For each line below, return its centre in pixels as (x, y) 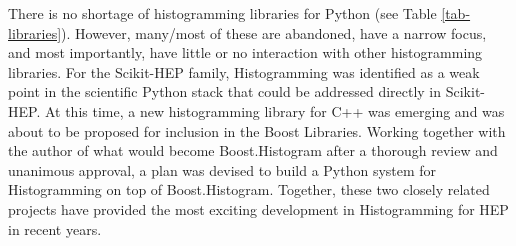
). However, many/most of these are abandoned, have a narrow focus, (274, 32)
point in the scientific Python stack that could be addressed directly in (225, 91)
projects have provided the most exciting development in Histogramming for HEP (258, 208)
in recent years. (55, 228)
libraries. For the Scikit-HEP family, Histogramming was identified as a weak (244, 71)
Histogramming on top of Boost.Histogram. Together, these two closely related (249, 189)
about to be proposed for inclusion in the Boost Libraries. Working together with (257, 130)
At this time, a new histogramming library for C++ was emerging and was (274, 110)
